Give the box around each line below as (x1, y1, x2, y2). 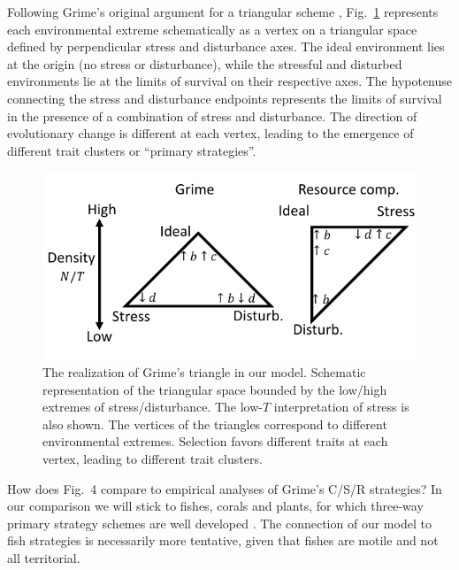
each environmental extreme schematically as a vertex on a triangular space (7, 19, 417, 38)
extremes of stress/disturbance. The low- (42, 397, 263, 416)
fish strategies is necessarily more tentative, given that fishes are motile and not (7, 531, 439, 550)
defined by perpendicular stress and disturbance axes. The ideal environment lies (7, 37, 445, 56)
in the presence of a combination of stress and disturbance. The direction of (7, 106, 417, 125)
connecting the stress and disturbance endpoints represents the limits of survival (7, 89, 442, 107)
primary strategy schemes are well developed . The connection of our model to (7, 513, 432, 532)
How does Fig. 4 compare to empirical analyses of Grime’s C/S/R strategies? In (7, 479, 442, 497)
